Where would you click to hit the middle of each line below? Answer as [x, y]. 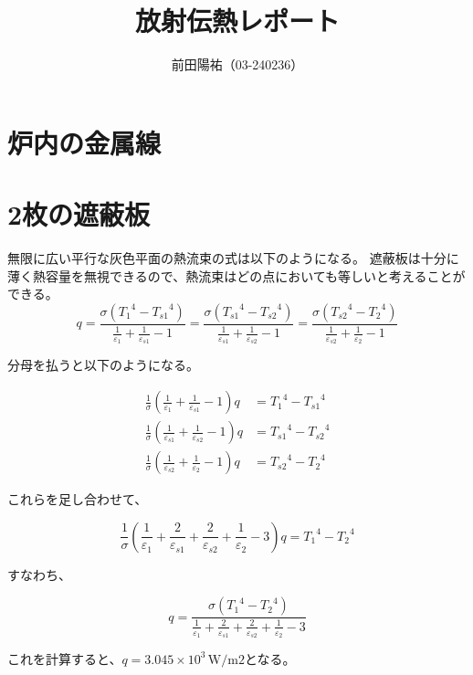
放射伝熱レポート [237, 21]
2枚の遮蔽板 [79, 214]
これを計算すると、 [65, 658]
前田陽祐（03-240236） [237, 64]
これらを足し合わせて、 [78, 499]
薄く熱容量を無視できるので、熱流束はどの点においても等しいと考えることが [236, 275]
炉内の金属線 [84, 142]
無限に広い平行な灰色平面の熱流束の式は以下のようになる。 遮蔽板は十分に [233, 258]
